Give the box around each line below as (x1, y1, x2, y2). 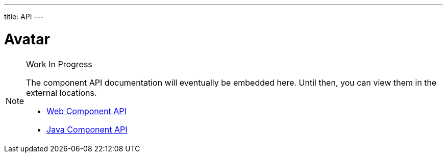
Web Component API (46, 106, 127, 116)
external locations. (26, 87, 97, 98)
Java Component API (46, 124, 128, 135)
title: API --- (4, 12, 44, 21)
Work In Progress (26, 59, 92, 69)
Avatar (4, 30, 50, 48)
